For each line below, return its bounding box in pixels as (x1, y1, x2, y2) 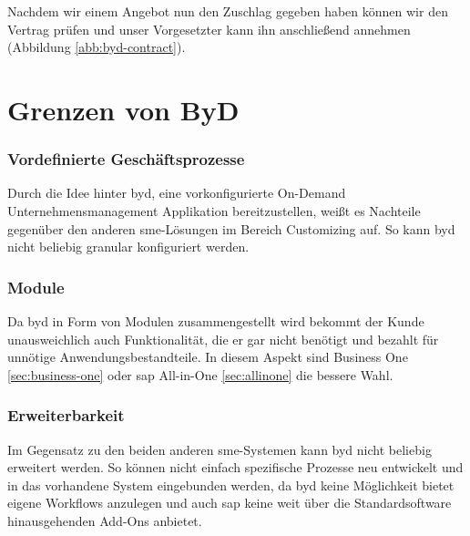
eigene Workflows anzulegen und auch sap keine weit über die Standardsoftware (7, 493, 452, 512)
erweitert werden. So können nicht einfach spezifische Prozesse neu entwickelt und (7, 458, 464, 477)
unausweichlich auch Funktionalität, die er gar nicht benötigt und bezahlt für (7, 329, 439, 348)
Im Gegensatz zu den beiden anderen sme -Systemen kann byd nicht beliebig (7, 439, 432, 459)
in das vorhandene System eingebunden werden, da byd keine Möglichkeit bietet (7, 475, 455, 494)
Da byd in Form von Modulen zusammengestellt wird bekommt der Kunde (7, 311, 424, 330)
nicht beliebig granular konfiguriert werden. (7, 237, 250, 256)
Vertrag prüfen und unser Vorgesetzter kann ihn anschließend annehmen (7, 19, 411, 38)
